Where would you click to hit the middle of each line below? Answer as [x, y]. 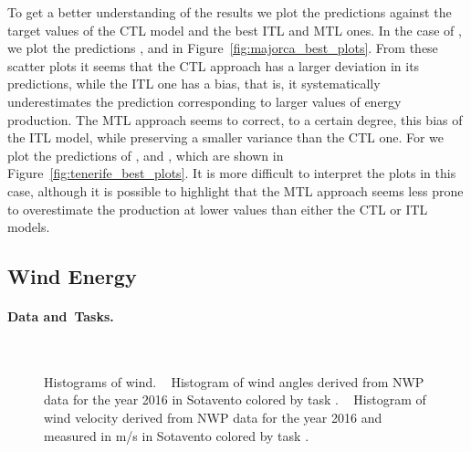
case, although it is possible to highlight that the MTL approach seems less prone [235, 190]
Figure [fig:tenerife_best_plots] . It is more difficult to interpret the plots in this [232, 173]
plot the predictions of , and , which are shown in [146, 155]
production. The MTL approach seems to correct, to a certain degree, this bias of [235, 119]
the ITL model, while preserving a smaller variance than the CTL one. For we [226, 137]
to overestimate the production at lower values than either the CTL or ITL [218, 209]
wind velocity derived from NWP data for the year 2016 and [213, 418]
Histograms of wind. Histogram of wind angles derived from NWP [234, 381]
